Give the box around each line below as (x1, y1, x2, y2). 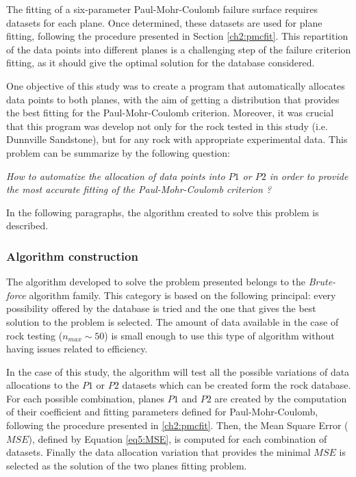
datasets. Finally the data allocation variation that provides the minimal (6, 445, 311, 459)
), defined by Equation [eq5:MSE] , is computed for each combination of (28, 431, 327, 446)
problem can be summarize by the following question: (6, 145, 230, 159)
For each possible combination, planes (6, 391, 165, 405)
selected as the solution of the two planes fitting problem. (6, 458, 247, 472)
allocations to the (6, 378, 79, 392)
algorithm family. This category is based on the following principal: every (29, 287, 336, 302)
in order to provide (269, 168, 348, 183)
